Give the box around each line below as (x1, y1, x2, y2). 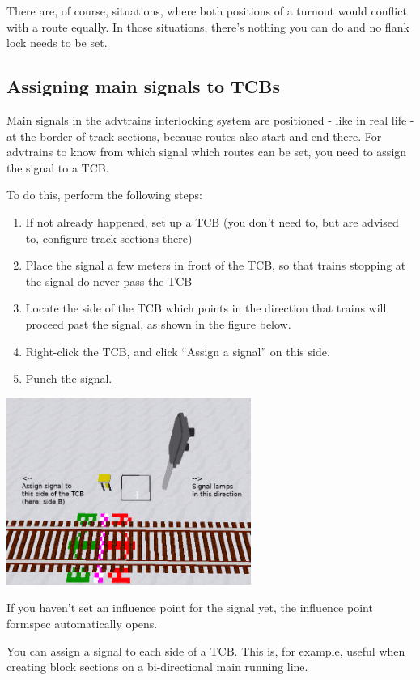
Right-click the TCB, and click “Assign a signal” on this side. (25, 342, 330, 359)
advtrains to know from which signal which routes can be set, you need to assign (6, 143, 407, 160)
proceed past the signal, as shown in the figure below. (25, 315, 291, 332)
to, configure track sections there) (25, 229, 193, 246)
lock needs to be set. (6, 34, 108, 51)
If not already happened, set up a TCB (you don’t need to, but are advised (25, 213, 399, 230)
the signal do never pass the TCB (25, 272, 193, 289)
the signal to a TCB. (6, 159, 109, 176)
